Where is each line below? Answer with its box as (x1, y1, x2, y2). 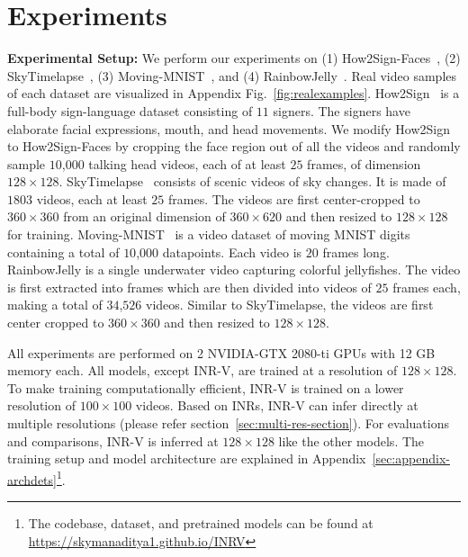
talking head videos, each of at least (88, 154, 286, 173)
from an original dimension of (63, 207, 226, 226)
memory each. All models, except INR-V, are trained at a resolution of (7, 361, 398, 380)
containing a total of (7, 242, 120, 261)
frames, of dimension (307, 154, 421, 173)
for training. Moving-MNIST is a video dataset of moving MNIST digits (7, 225, 410, 244)
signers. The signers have (273, 101, 410, 120)
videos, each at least (36, 189, 148, 208)
